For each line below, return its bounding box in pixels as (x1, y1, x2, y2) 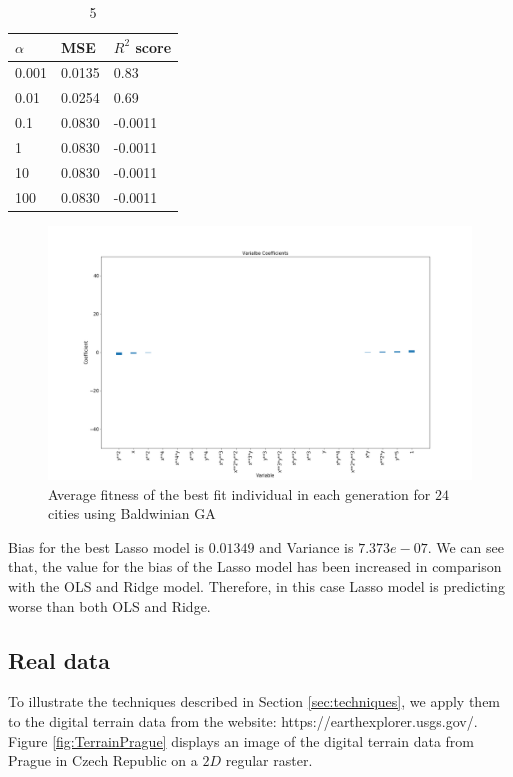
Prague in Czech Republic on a (8, 750, 198, 771)
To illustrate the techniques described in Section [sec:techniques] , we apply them (8, 691, 501, 712)
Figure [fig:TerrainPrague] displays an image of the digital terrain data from (8, 730, 474, 751)
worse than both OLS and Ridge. (8, 595, 211, 616)
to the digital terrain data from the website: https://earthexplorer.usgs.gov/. (8, 710, 478, 731)
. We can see (427, 536, 504, 557)
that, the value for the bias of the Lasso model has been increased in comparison (8, 556, 502, 577)
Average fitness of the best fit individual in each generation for (48, 483, 431, 504)
